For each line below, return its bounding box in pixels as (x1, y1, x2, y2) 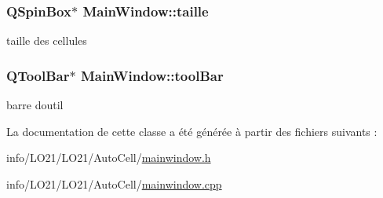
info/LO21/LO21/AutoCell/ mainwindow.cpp (6, 175, 222, 192)
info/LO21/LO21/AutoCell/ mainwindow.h (6, 149, 211, 166)
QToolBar (6, 65, 70, 85)
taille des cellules (6, 32, 87, 49)
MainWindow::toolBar (80, 65, 224, 85)
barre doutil (6, 97, 64, 113)
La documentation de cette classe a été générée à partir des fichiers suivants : (6, 123, 378, 139)
